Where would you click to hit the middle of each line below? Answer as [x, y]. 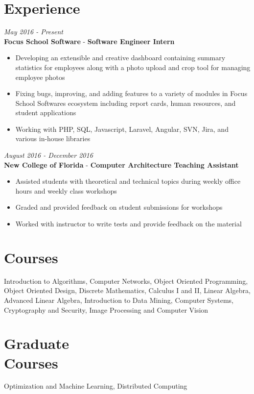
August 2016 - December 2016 [48, 155]
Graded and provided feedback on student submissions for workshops [119, 207]
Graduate [36, 343]
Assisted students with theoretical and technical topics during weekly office [128, 181]
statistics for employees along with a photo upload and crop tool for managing [133, 67]
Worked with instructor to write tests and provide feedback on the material [128, 224]
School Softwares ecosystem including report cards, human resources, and [126, 103]
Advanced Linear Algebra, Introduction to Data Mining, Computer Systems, [119, 300]
